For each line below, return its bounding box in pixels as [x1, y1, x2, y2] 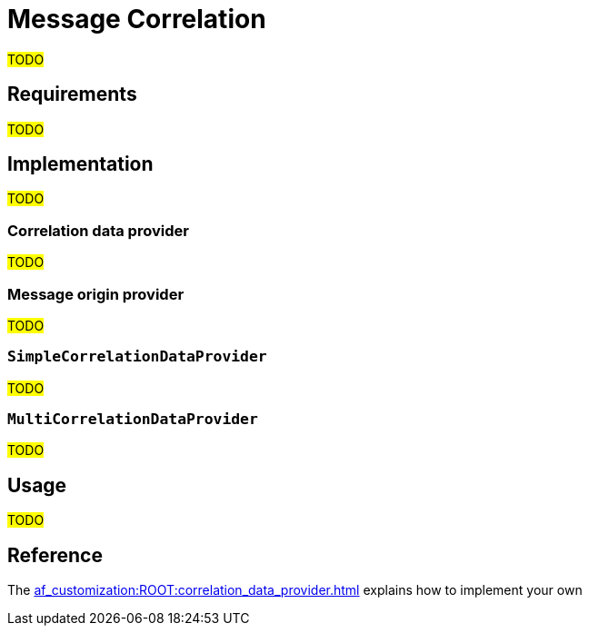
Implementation [7, 153, 154, 176]
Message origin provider [7, 284, 185, 303]
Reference [7, 543, 103, 567]
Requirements [7, 83, 137, 106]
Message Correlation [7, 4, 266, 35]
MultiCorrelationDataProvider [7, 410, 258, 429]
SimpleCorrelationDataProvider [7, 348, 267, 366]
